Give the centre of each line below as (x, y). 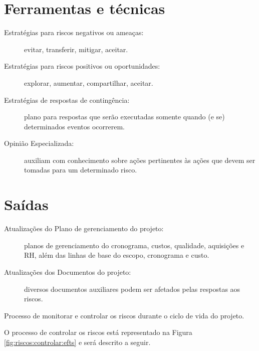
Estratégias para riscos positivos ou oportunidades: (82, 66)
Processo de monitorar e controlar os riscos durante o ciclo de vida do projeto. (124, 315)
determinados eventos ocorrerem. (74, 126)
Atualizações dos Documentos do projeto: (68, 272)
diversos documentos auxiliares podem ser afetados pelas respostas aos (132, 289)
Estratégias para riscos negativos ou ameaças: (74, 32)
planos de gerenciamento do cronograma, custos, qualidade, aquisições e (134, 245)
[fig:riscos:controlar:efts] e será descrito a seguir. (77, 342)
